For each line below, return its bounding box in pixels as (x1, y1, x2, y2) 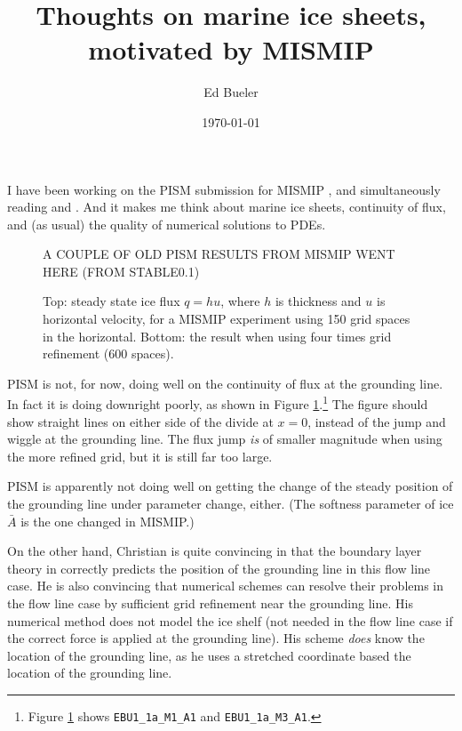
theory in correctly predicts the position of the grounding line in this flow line (7, 558, 431, 577)
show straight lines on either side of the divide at (7, 412, 274, 430)
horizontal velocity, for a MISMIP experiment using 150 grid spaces (43, 309, 410, 328)
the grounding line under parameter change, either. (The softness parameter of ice (7, 494, 454, 513)
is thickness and (275, 292, 362, 310)
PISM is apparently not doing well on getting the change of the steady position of (7, 477, 453, 495)
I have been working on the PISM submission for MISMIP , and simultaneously (7, 180, 441, 198)
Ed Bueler (203, 83, 259, 101)
